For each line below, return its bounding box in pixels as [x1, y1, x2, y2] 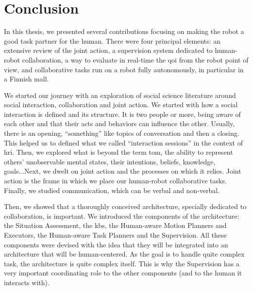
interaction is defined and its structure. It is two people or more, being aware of [4, 109, 241, 119]
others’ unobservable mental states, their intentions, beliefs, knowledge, [4, 156, 216, 166]
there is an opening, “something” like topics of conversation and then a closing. [4, 128, 239, 138]
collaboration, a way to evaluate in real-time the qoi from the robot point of [22, 54, 249, 65]
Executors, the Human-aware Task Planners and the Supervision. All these [4, 230, 227, 240]
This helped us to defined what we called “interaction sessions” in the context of [4, 137, 243, 147]
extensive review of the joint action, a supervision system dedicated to [4, 45, 213, 55]
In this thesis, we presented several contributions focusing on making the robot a [4, 26, 244, 36]
